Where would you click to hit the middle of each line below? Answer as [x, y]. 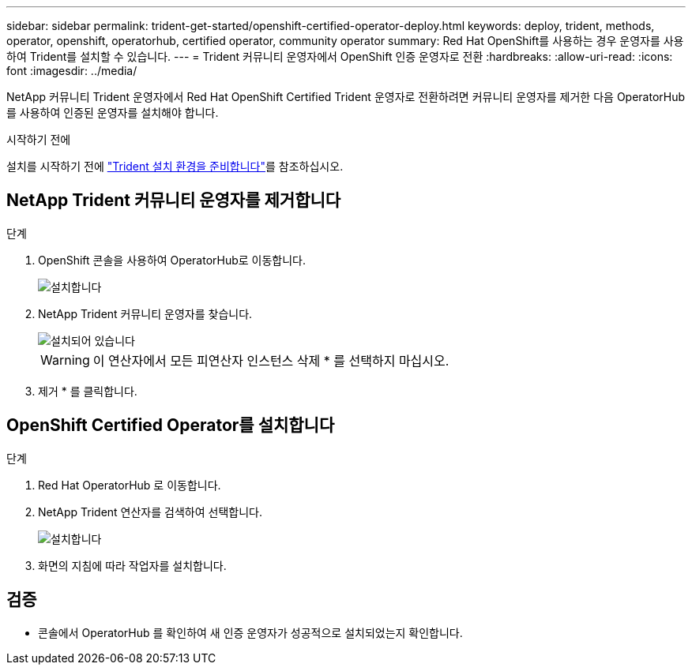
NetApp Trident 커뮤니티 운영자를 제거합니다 [174, 201]
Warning [65, 360]
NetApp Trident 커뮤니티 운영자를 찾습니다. [145, 313]
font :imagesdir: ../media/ [72, 71]
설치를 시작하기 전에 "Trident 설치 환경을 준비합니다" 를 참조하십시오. [175, 166]
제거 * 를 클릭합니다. [88, 391]
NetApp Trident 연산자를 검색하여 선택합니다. [150, 512]
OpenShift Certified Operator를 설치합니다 [171, 425]
